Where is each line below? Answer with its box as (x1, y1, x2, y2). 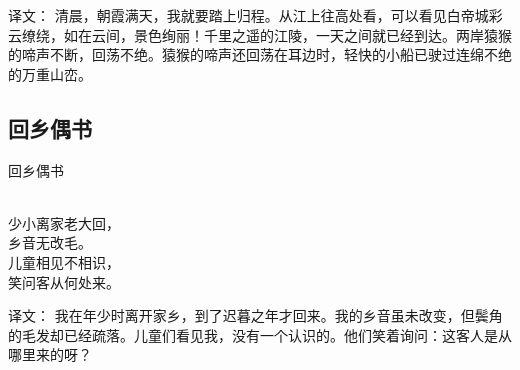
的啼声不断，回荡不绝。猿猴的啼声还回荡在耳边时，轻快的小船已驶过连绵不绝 (8, 44, 512, 65)
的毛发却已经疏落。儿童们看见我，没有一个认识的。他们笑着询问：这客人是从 (8, 324, 512, 345)
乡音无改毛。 (8, 232, 92, 253)
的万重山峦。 (8, 63, 92, 84)
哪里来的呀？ (8, 344, 92, 365)
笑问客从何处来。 (8, 271, 120, 292)
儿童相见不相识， (8, 251, 120, 272)
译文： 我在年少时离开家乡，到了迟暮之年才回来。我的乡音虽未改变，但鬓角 (8, 305, 503, 326)
